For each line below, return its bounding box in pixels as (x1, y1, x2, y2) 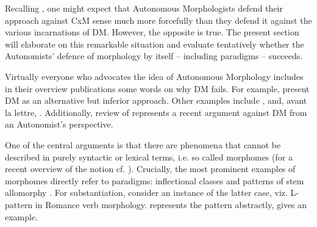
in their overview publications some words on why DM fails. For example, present (5, 82, 310, 95)
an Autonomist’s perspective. (5, 118, 113, 131)
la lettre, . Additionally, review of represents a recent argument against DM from (5, 106, 307, 118)
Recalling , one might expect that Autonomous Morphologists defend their (5, 2, 283, 14)
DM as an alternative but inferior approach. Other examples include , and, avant (5, 94, 307, 107)
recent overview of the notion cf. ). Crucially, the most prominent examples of (5, 162, 296, 175)
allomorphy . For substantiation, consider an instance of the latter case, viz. (5, 186, 288, 199)
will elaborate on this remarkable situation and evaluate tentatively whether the (5, 37, 304, 50)
